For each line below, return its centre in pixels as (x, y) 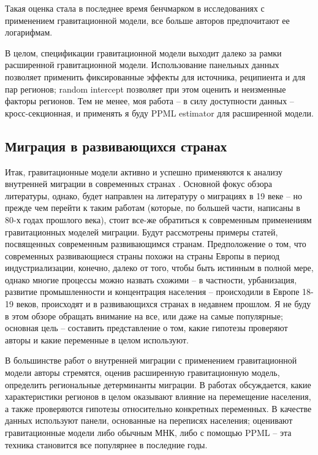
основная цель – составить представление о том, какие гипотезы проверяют (146, 328)
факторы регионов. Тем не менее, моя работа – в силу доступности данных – (150, 101)
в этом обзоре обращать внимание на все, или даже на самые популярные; (144, 315)
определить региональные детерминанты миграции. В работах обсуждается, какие (158, 384)
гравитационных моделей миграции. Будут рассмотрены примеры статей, (142, 231)
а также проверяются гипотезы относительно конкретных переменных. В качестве (158, 408)
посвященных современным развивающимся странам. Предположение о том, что (156, 244)
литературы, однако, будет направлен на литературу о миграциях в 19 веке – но (154, 195)
